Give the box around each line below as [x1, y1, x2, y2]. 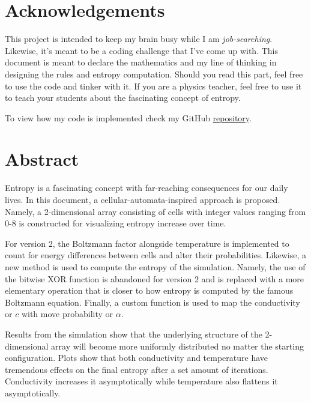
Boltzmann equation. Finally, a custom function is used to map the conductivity [5, 295, 300, 308]
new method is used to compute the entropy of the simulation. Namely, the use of [5, 260, 306, 273]
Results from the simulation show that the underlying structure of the [5, 327, 262, 340]
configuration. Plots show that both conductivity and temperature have [5, 351, 268, 364]
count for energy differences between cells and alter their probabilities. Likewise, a [5, 249, 306, 261]
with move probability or [21, 308, 113, 320]
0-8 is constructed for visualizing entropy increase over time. [5, 217, 226, 229]
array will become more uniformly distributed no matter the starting [51, 339, 304, 352]
